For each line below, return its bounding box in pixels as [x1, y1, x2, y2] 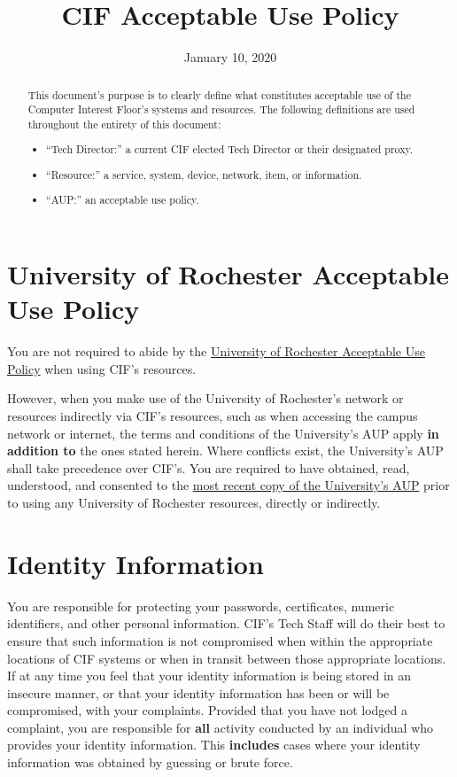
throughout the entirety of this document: [27, 116, 221, 131]
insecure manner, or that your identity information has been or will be [7, 683, 390, 702]
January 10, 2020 [183, 48, 277, 66]
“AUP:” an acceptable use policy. [46, 192, 199, 207]
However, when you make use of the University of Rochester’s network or [7, 389, 404, 408]
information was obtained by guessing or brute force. [7, 753, 293, 772]
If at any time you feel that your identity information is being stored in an [7, 666, 412, 685]
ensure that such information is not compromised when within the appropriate [7, 631, 433, 649]
